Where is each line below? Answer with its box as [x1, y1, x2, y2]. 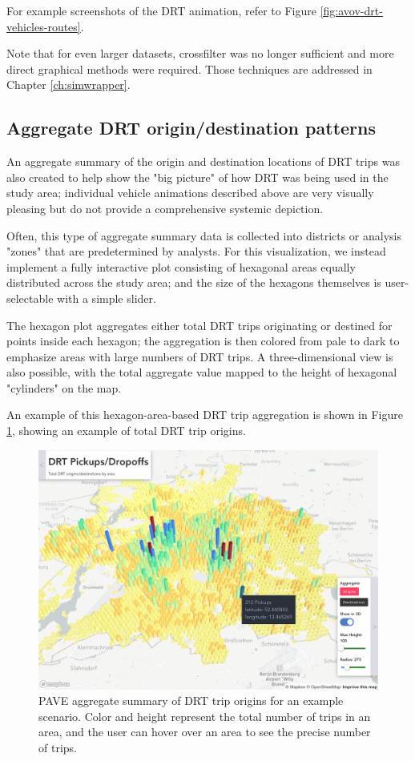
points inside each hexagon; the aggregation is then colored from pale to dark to [6, 332, 400, 349]
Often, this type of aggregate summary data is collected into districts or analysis [6, 227, 402, 244]
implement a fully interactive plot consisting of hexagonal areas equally [6, 258, 356, 275]
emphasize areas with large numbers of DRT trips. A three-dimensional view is [6, 348, 393, 364]
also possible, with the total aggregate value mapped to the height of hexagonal [6, 364, 397, 380]
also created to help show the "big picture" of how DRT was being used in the [6, 168, 389, 185]
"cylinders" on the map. [6, 379, 122, 396]
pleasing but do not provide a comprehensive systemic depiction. [6, 199, 324, 216]
